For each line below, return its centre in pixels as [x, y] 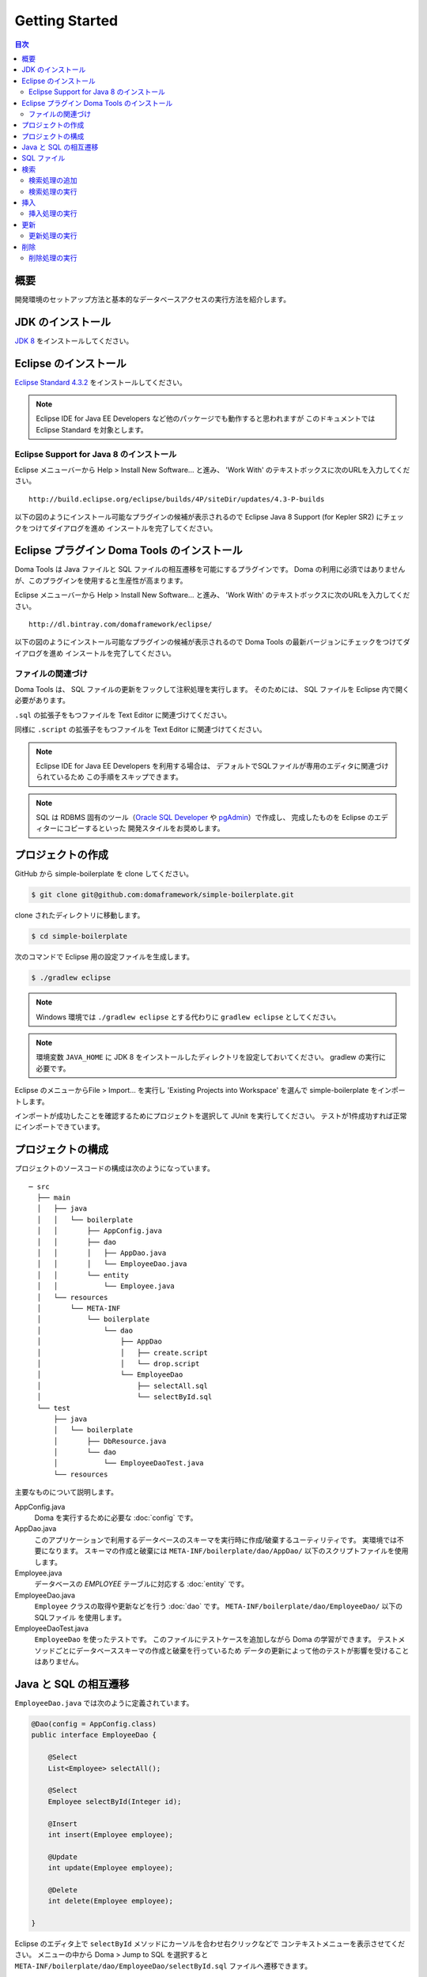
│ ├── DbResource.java [110, 1441]
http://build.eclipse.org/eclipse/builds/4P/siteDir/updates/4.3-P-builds [177, 499]
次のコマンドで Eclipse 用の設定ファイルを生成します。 [104, 957]
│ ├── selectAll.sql [123, 1385]
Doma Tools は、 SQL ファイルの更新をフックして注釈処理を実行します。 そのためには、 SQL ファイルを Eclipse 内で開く [212, 689]
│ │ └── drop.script [118, 1363]
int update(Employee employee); [111, 1868]
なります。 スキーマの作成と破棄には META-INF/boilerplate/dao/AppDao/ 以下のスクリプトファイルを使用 [228, 1551]
